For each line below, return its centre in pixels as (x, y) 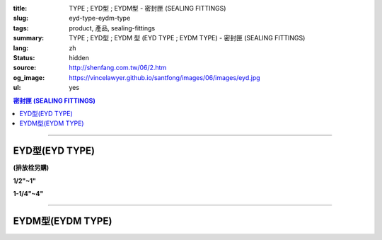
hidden (79, 57)
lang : (21, 48)
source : (25, 68)
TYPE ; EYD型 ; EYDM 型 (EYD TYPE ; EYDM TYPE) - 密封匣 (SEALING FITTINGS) (187, 38)
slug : (21, 18)
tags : (21, 28)
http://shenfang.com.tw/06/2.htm (118, 68)
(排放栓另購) (31, 168)
